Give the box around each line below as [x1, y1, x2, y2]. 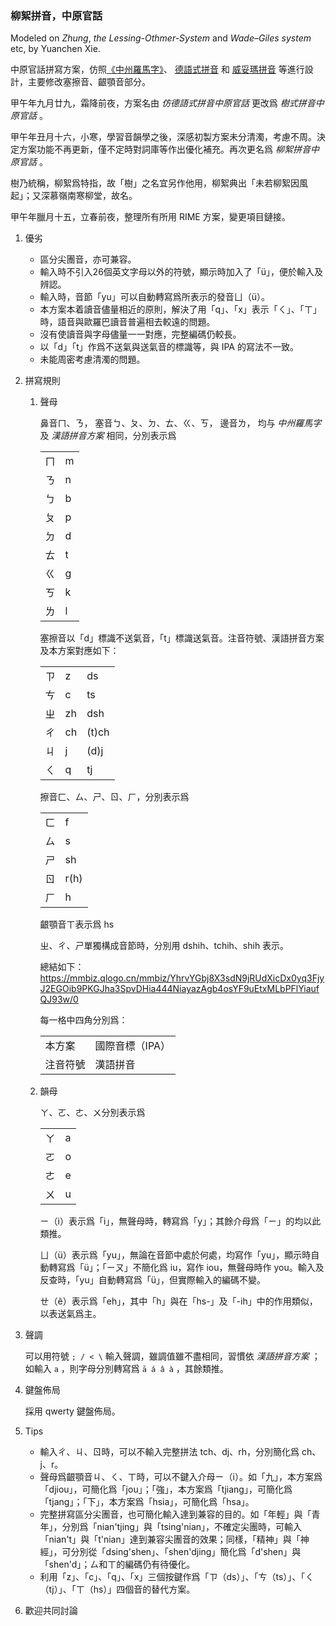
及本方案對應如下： [39, 645, 120, 657]
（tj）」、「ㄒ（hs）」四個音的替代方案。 [39, 1583, 196, 1596]
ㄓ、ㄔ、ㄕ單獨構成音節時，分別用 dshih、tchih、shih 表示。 [39, 940, 290, 952]
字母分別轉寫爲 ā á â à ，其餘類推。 [78, 1363, 229, 1375]
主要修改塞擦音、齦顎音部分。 [27, 76, 151, 88]
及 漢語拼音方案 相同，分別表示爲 [39, 430, 177, 442]
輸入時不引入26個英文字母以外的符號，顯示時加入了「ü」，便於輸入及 [39, 266, 324, 278]
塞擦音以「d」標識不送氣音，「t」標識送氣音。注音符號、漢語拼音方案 [39, 632, 325, 644]
